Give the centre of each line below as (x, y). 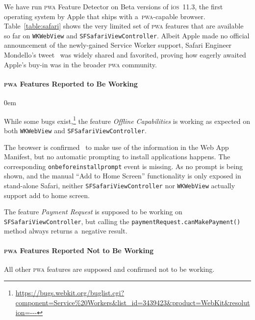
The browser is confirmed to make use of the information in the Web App (116, 147)
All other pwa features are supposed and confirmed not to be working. (109, 269)
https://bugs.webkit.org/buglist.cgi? (70, 293)
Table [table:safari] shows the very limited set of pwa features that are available (124, 26)
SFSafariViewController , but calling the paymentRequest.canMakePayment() (122, 221)
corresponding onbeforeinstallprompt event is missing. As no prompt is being (123, 166)
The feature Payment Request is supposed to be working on (93, 212)
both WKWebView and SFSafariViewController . (75, 130)
